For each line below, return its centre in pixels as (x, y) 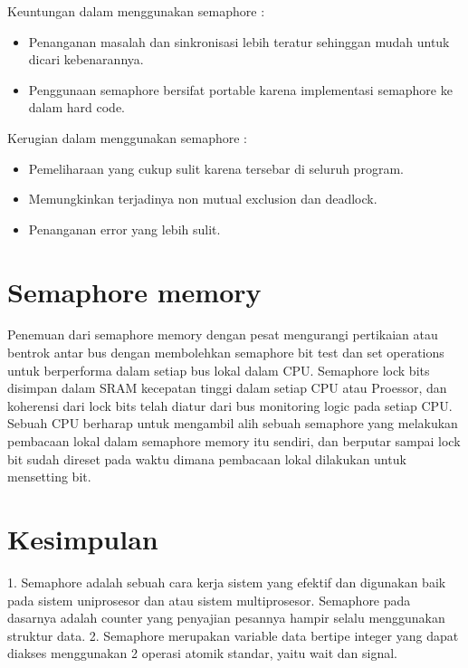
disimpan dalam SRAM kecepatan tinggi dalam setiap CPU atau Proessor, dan (227, 388)
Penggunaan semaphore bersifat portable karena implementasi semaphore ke (240, 89)
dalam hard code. (77, 107)
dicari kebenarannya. (86, 59)
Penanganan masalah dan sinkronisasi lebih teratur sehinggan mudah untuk (239, 41)
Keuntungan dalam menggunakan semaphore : (136, 11)
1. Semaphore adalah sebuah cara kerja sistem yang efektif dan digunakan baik (227, 582)
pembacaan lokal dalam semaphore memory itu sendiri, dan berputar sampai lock (234, 441)
